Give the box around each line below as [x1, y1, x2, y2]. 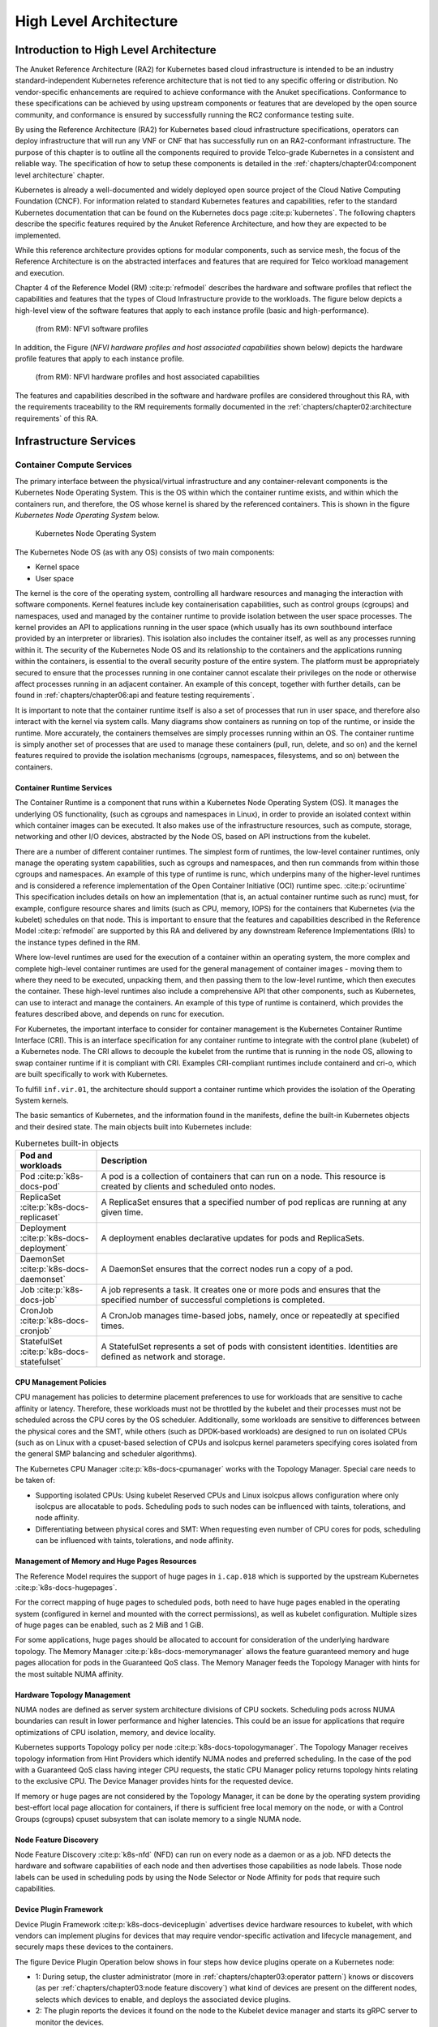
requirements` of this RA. [15, 414, 99, 423]
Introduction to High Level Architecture [15, 43, 217, 57]
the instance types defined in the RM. [15, 937, 141, 947]
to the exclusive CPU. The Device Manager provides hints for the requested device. [15, 1776, 294, 1786]
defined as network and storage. [101, 1351, 226, 1362]
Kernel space [35, 562, 80, 572]
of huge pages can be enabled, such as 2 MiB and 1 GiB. [15, 1620, 204, 1630]
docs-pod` [19, 1181, 61, 1192]
